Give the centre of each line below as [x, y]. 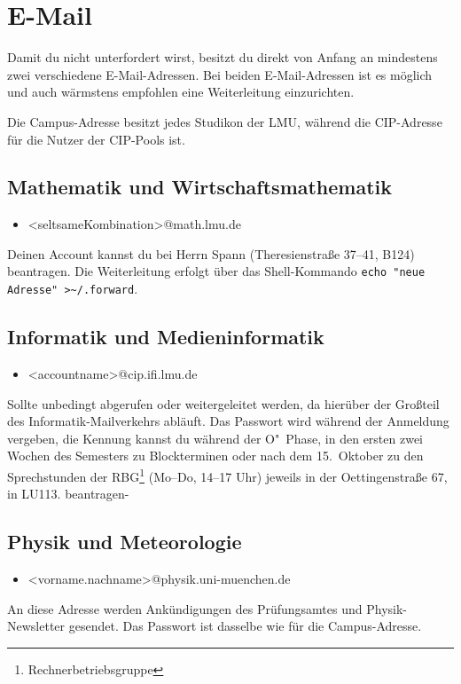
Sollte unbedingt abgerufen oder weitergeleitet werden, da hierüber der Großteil [223, 403]
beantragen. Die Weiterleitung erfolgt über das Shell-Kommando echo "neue [216, 271]
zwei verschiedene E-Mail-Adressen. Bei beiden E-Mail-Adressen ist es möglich [220, 74]
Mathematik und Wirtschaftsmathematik [200, 187]
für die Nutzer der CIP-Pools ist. [96, 139]
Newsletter [36, 626]
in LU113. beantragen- [68, 494]
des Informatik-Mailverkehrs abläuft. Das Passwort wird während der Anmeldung [228, 421]
